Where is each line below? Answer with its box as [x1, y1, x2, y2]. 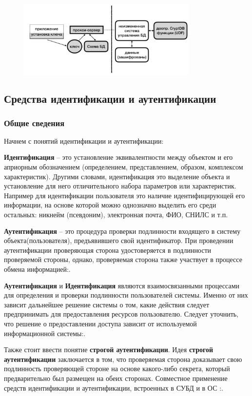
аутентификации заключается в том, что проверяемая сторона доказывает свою [4, 354, 242, 364]
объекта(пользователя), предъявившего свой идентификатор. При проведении [4, 235, 233, 245]
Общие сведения [4, 116, 65, 129]
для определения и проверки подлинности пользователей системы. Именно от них [4, 290, 248, 300]
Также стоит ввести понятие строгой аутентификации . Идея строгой [4, 344, 213, 355]
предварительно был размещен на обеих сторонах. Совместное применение [4, 373, 228, 383]
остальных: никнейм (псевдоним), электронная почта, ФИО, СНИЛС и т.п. [4, 209, 228, 220]
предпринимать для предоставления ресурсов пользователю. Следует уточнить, [4, 309, 239, 319]
